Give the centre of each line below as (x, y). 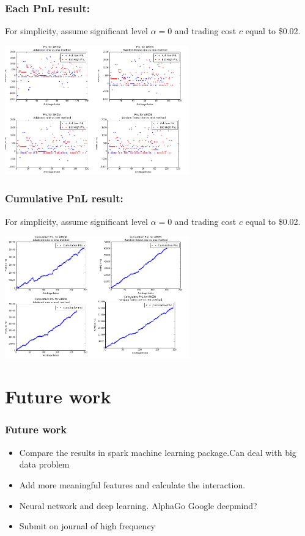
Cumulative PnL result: (64, 198)
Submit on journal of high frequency (87, 526)
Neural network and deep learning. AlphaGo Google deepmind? (138, 505)
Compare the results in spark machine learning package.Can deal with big (158, 452)
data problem (44, 464)
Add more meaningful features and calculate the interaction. (132, 484)
